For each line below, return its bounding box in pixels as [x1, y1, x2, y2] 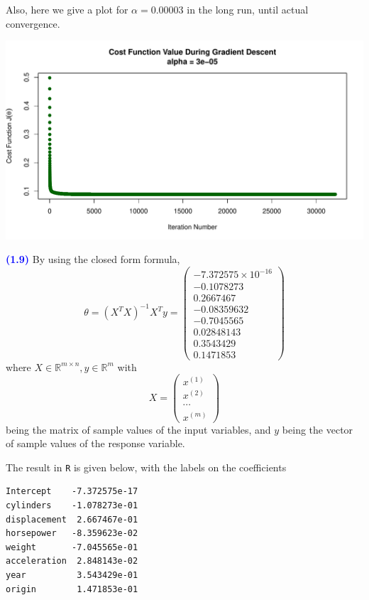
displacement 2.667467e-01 [6, 514, 138, 525]
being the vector [282, 422, 353, 436]
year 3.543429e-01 [6, 570, 138, 580]
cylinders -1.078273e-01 [6, 500, 138, 511]
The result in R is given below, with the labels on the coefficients [6, 459, 287, 474]
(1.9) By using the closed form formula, [6, 252, 180, 267]
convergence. [6, 16, 60, 31]
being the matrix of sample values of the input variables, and [6, 422, 271, 436]
